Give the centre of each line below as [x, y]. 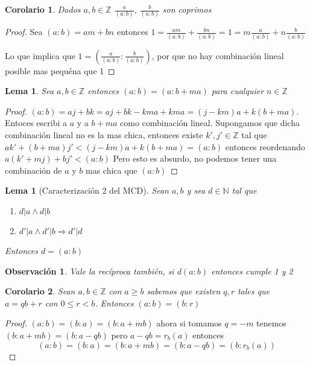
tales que [253, 291]
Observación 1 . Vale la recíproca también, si [90, 271]
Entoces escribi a [36, 123]
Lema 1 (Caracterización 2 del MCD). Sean [87, 190]
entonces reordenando [265, 146]
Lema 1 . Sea [30, 91]
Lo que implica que [40, 55]
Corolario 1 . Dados [43, 9]
